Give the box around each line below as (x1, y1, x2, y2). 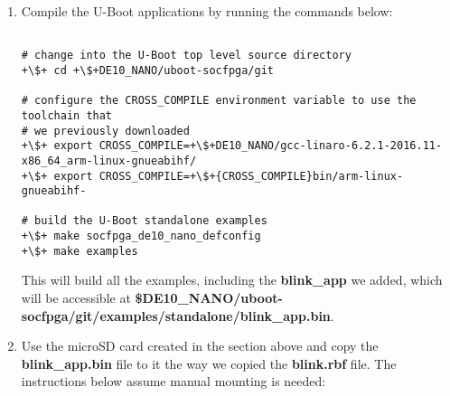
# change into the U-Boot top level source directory (21, 49, 352, 62)
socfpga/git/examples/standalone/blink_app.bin (21, 306, 331, 325)
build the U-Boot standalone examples (34, 214, 267, 228)
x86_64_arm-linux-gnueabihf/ (21, 154, 197, 167)
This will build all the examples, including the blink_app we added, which (21, 270, 443, 289)
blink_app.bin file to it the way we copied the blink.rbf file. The (21, 354, 397, 372)
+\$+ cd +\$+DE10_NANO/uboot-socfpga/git (21, 63, 274, 77)
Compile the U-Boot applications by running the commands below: (21, 2, 393, 20)
